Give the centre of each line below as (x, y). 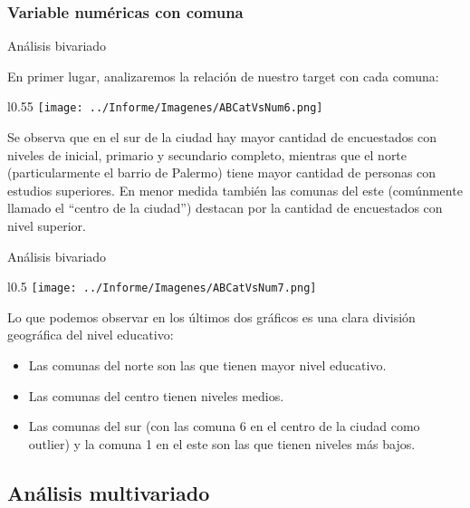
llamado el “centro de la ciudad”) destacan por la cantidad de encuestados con (225, 208)
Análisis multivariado (109, 492)
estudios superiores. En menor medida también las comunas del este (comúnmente (235, 190)
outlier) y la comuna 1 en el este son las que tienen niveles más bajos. (222, 443)
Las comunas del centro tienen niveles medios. (156, 395)
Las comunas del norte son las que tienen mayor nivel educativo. (207, 365)
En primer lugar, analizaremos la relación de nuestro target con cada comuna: (223, 76)
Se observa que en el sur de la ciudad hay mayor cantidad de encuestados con (222, 137)
